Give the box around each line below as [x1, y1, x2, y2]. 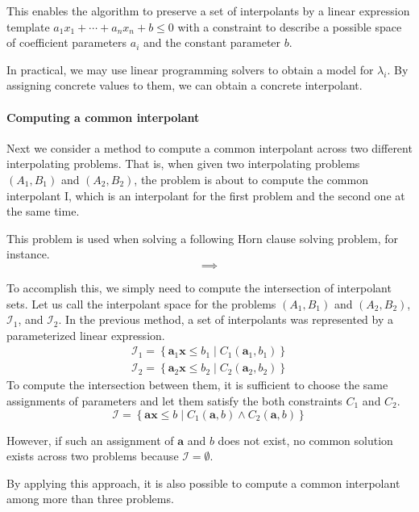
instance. [6, 246, 50, 262]
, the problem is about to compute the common [134, 170, 368, 187]
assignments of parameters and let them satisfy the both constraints [6, 392, 342, 409]
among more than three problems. [6, 490, 174, 507]
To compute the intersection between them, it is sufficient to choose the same [6, 376, 388, 393]
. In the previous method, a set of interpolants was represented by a [58, 311, 394, 328]
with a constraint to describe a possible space [177, 18, 402, 35]
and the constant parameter [143, 34, 281, 51]
